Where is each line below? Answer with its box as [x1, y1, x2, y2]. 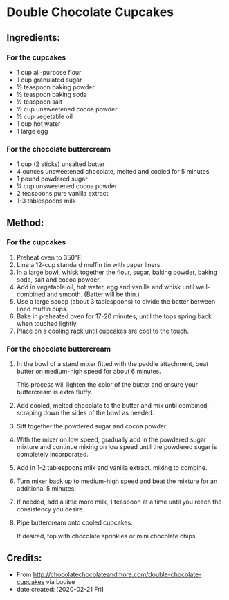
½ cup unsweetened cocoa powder [16, 104, 118, 113]
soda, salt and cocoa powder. [16, 275, 101, 284]
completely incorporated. [16, 451, 89, 459]
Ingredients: [6, 32, 60, 44]
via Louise [46, 577, 75, 585]
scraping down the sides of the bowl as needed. [16, 409, 154, 417]
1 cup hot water [16, 119, 61, 128]
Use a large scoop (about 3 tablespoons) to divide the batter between [16, 297, 216, 305]
